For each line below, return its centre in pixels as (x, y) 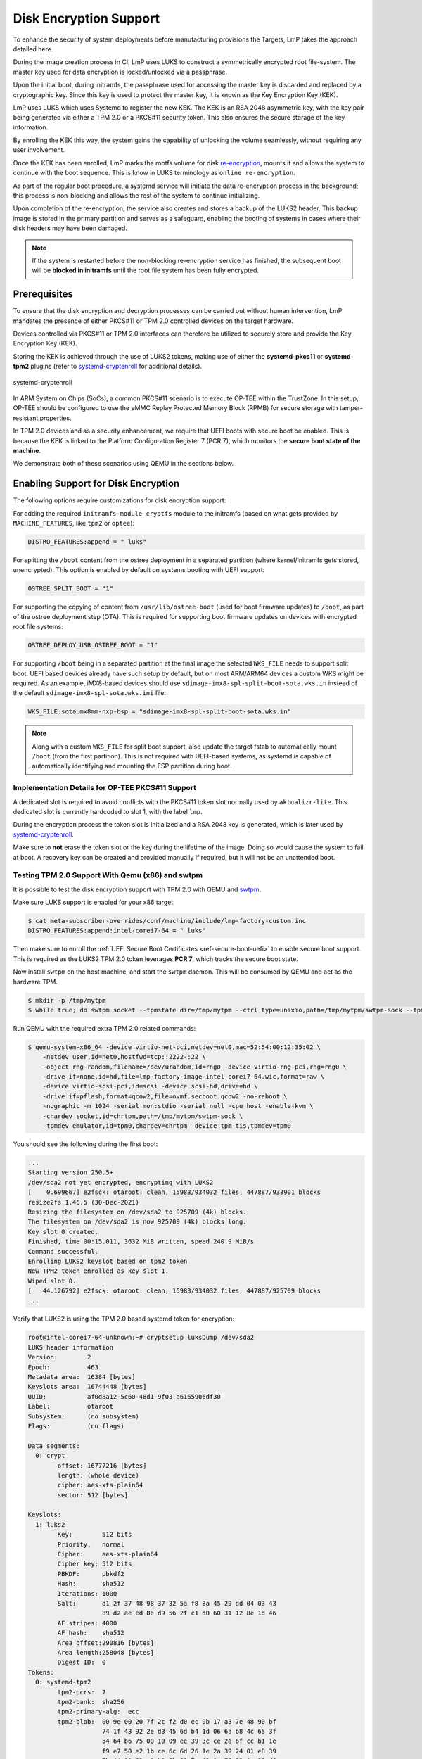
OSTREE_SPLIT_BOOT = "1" (71, 589)
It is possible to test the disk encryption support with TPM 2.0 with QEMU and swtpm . (137, 889)
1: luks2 (50, 1524)
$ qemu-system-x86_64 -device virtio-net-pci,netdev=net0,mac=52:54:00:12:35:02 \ (174, 1047)
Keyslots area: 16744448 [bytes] (87, 1387)
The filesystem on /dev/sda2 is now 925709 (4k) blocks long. (137, 1222)
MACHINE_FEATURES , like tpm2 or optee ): (74, 523)
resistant (26, 418)
